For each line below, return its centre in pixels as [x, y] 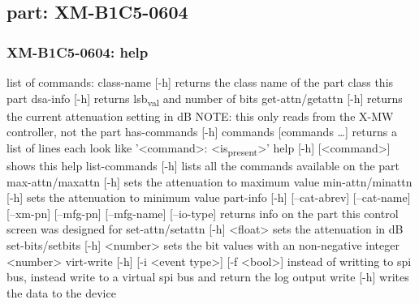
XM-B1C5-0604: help [78, 51]
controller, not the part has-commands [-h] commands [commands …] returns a [202, 132]
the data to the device [61, 292]
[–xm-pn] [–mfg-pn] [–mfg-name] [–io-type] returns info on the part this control [203, 213]
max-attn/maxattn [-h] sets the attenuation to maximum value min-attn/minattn [209, 181]
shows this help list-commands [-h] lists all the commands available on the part [203, 166]
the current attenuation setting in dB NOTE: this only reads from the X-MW [200, 116]
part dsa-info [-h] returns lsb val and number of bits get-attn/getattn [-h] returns [205, 99]
